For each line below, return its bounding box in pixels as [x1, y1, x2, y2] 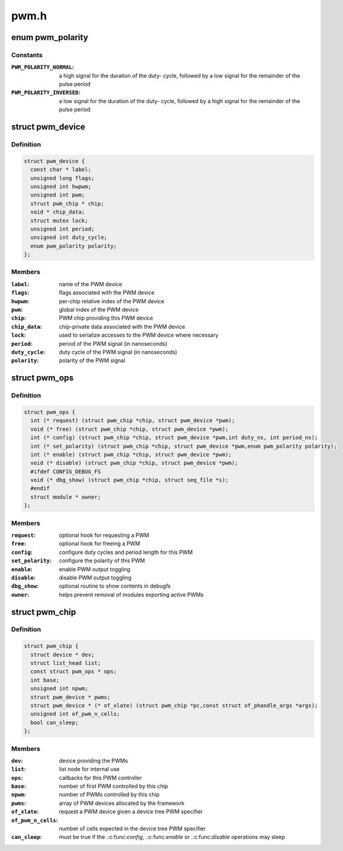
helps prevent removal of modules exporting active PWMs [59, 591, 204, 598]
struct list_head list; [30, 660, 101, 667]
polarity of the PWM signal [59, 357, 125, 364]
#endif [30, 485, 50, 492]
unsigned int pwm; [30, 192, 85, 198]
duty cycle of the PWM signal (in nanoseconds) [59, 348, 178, 355]
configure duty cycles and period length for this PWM [59, 548, 193, 556]
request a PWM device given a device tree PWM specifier [59, 808, 203, 815]
